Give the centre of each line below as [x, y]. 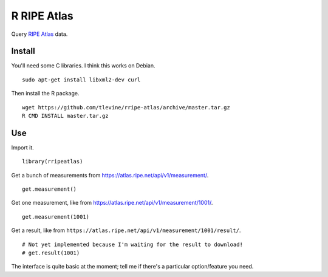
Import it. [23, 147]
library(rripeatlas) [53, 162]
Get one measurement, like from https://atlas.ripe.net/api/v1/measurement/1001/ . [112, 203]
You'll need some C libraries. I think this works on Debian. [83, 66]
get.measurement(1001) [56, 217]
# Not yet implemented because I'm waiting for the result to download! [132, 244]
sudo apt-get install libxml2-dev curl [81, 80]
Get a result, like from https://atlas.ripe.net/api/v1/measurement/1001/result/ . [126, 230]
